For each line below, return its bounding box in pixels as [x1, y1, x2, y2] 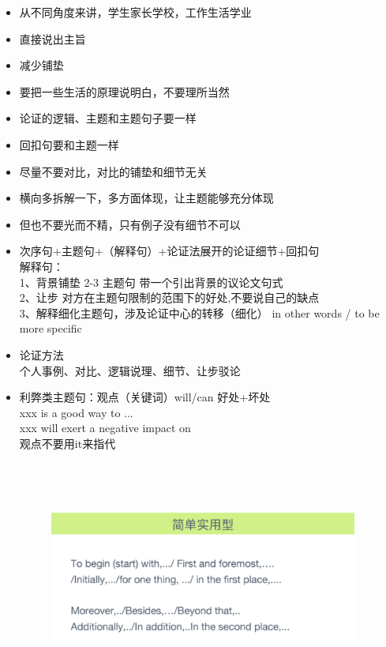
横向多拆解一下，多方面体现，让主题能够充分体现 [19, 190, 274, 206]
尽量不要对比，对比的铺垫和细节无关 [19, 163, 208, 179]
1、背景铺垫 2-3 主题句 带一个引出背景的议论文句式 [19, 273, 283, 290]
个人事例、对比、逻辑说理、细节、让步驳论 [19, 362, 241, 378]
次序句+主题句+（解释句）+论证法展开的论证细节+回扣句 [19, 243, 320, 259]
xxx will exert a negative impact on [19, 419, 191, 436]
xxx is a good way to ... [19, 404, 133, 420]
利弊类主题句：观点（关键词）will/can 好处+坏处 [19, 389, 271, 405]
